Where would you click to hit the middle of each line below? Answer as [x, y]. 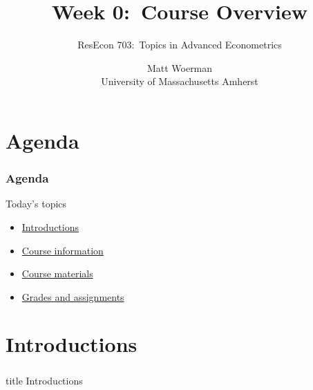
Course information [63, 250]
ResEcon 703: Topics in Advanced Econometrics [180, 45]
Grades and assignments [73, 296]
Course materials [57, 273]
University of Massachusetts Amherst [180, 81]
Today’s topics [36, 204]
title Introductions [44, 380]
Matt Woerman [180, 67]
